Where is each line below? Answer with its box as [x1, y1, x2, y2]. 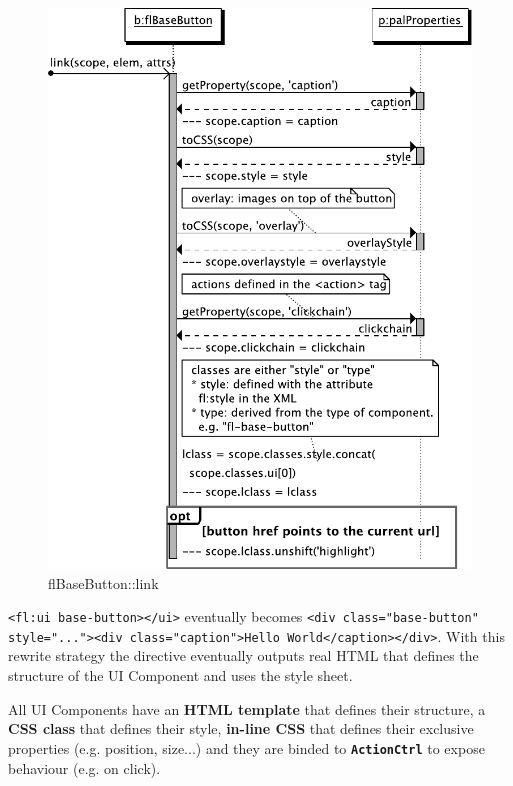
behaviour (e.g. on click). [8, 757, 161, 778]
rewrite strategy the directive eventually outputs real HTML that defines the [8, 645, 479, 666]
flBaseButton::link [48, 572, 159, 593]
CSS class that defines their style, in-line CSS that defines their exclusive [8, 718, 474, 739]
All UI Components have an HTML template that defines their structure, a [8, 698, 486, 719]
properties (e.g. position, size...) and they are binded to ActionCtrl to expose [8, 737, 485, 758]
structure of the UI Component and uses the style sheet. [8, 665, 353, 686]
